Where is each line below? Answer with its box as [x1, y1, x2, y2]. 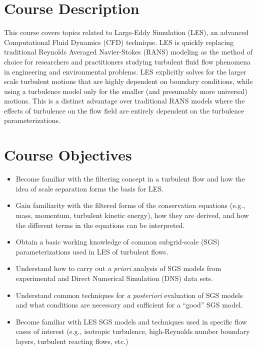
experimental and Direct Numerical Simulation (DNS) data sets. [15, 272, 213, 283]
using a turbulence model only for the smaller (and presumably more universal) [4, 85, 247, 96]
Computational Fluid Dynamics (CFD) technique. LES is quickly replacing [4, 36, 234, 47]
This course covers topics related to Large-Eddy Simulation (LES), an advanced [4, 27, 248, 37]
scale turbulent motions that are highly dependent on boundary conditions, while [4, 76, 253, 86]
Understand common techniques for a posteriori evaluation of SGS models [15, 289, 243, 300]
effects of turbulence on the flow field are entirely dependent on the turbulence [4, 105, 244, 115]
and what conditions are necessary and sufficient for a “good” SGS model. [15, 299, 242, 310]
